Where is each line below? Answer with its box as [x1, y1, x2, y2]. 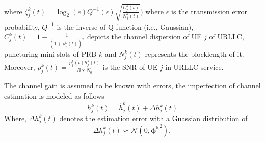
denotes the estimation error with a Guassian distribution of [59, 113, 248, 124]
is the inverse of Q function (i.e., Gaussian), [57, 21, 194, 32]
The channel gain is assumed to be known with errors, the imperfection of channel [4, 80, 261, 91]
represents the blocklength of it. [145, 49, 244, 59]
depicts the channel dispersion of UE [87, 31, 202, 42]
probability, [4, 21, 40, 32]
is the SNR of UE [102, 61, 158, 72]
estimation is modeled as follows [4, 90, 104, 101]
